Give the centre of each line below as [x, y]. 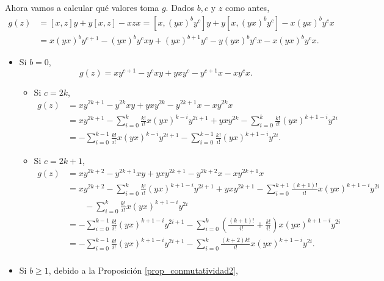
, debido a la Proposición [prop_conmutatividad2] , [143, 270]
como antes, [248, 7]
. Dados [180, 7]
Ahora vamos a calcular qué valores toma [82, 7]
